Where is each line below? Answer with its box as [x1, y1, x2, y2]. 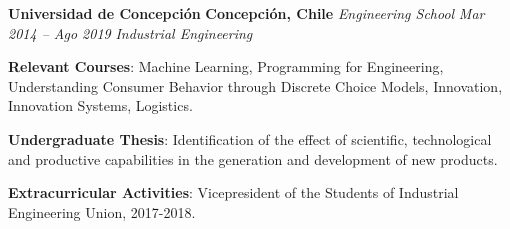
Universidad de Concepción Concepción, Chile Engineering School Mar [8, 3, 485, 23]
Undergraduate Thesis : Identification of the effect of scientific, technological [8, 128, 492, 149]
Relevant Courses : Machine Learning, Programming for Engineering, [8, 56, 444, 77]
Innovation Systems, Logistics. [8, 95, 193, 116]
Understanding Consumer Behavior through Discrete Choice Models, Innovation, [8, 75, 503, 96]
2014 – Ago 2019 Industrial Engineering [8, 22, 253, 43]
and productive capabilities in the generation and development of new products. [8, 148, 498, 169]
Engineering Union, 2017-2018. [8, 201, 196, 222]
